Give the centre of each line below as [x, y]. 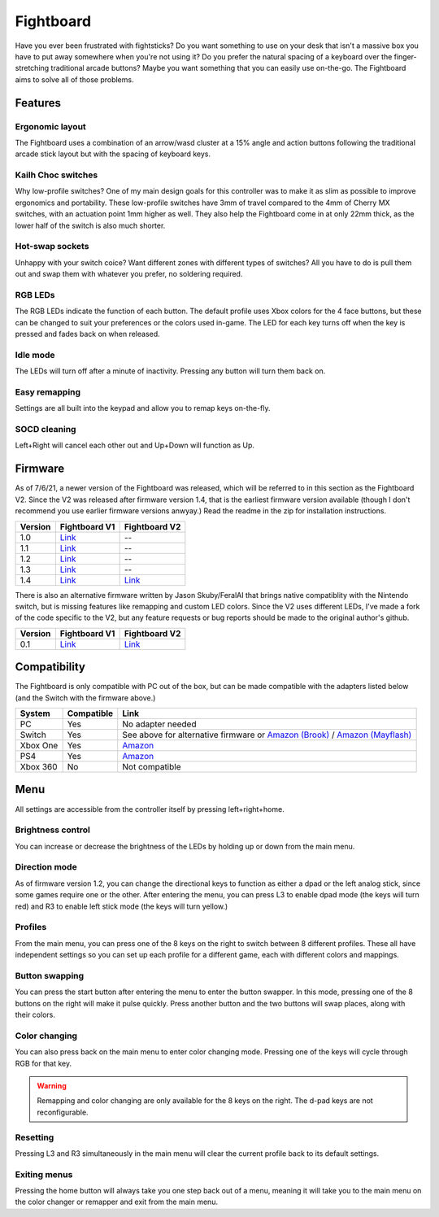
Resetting [35, 1137]
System [35, 713]
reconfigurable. [63, 1112]
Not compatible [152, 767]
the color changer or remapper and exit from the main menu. [117, 1202]
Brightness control [53, 830]
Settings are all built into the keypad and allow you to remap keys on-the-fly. [143, 408]
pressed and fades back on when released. [87, 334]
